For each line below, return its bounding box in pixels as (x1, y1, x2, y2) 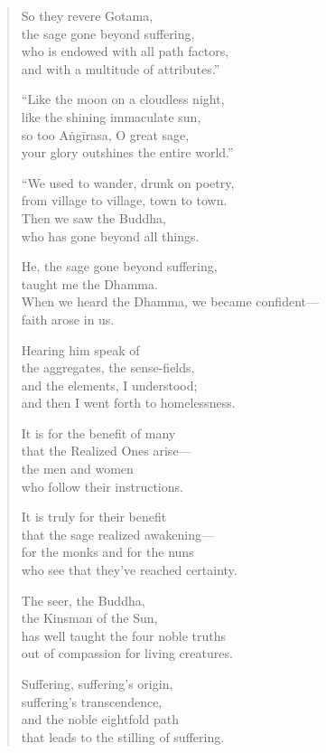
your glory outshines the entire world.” (21, 143, 234, 162)
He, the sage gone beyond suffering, (21, 257, 218, 276)
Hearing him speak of (21, 340, 140, 359)
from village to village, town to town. (21, 191, 228, 210)
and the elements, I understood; (21, 375, 198, 394)
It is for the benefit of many (21, 423, 176, 442)
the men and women (21, 459, 134, 478)
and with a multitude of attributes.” (21, 59, 220, 78)
